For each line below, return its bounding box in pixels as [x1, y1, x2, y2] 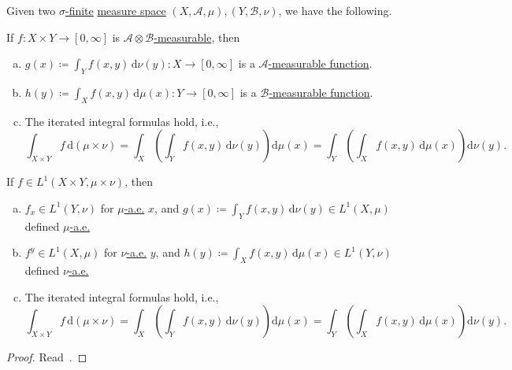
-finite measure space [65, 2, 166, 18]
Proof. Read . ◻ [6, 349, 87, 365]
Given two [6, 2, 56, 18]
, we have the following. [278, 2, 392, 18]
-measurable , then [154, 28, 240, 45]
